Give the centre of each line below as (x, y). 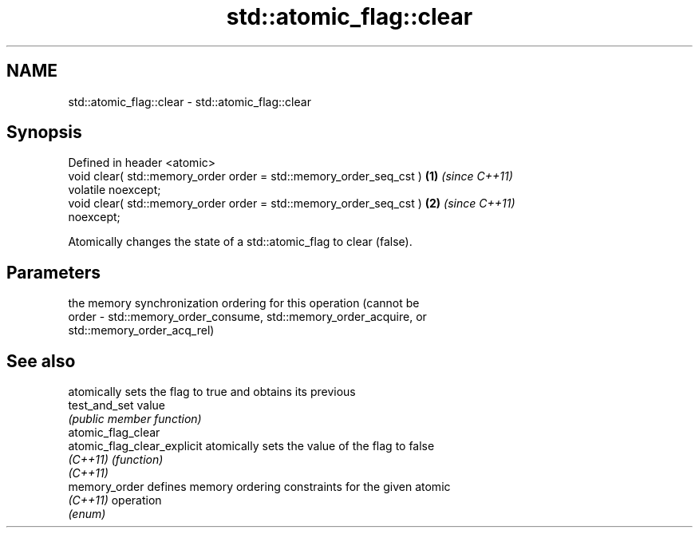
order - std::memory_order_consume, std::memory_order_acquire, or (247, 317)
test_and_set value (117, 405)
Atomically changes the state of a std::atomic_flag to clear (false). (240, 242)
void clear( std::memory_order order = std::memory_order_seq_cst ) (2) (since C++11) (292, 204)
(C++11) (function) (116, 460)
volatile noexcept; (115, 190)
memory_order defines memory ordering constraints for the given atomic (259, 487)
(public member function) (135, 419)
